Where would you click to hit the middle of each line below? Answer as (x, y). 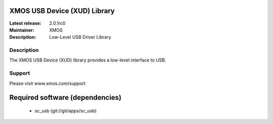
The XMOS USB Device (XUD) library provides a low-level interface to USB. (88, 60)
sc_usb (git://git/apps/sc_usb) (66, 110)
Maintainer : (22, 30)
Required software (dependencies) (65, 98)
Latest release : (25, 23)
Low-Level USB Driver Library (80, 37)
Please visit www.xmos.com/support (48, 83)
